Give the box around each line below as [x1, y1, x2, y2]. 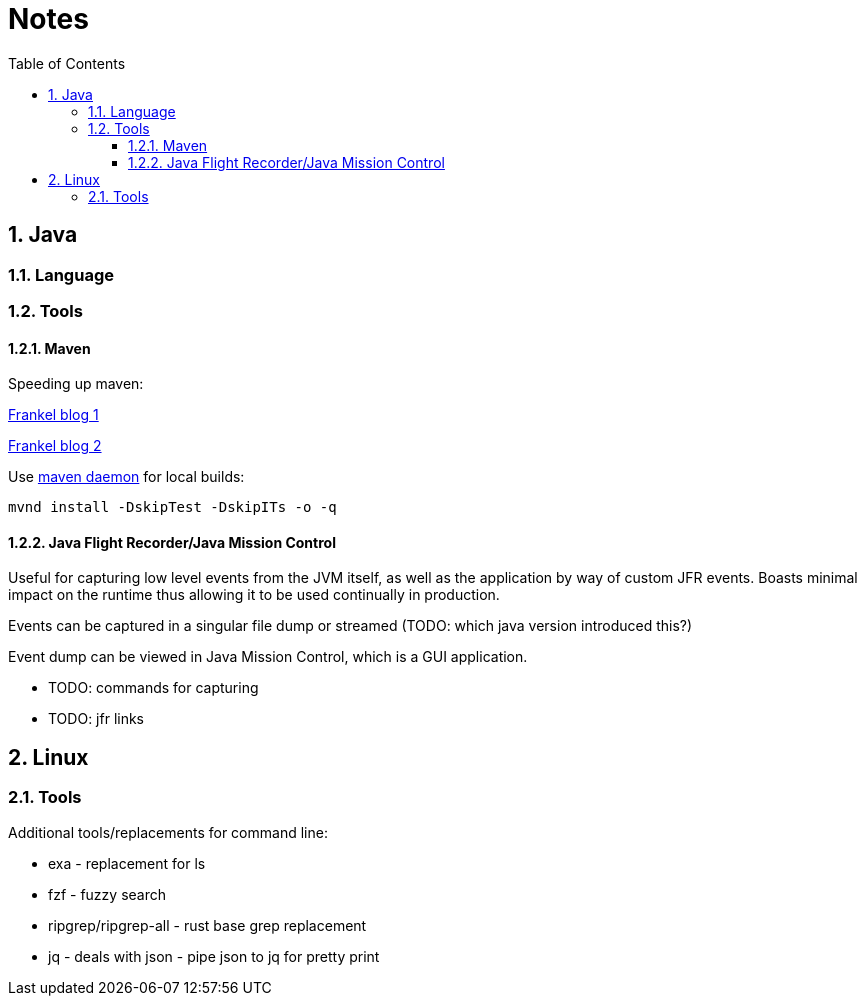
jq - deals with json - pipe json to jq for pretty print [48, 947, 380, 965]
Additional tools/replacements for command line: [8, 823, 328, 841]
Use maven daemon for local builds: [8, 468, 245, 486]
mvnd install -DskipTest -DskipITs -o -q [8, 499, 337, 516]
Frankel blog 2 [8, 437, 102, 455]
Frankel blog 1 [8, 406, 99, 424]
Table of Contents [8, 54, 126, 72]
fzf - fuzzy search [48, 885, 167, 903]
